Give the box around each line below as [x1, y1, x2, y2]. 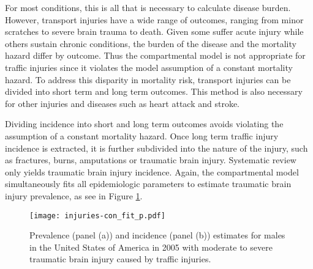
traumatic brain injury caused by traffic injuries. [29, 252, 211, 265]
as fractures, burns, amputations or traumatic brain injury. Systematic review [5, 153, 296, 166]
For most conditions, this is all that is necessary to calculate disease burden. [5, 1, 291, 13]
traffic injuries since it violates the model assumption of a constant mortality [5, 61, 293, 73]
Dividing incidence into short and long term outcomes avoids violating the [5, 117, 284, 130]
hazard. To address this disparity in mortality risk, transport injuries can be [5, 73, 291, 86]
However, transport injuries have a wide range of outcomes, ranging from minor [5, 13, 304, 26]
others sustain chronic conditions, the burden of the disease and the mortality [5, 37, 296, 50]
